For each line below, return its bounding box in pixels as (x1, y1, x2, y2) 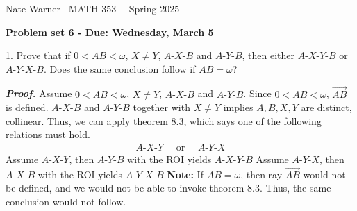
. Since (243, 86, 272, 101)
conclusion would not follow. (6, 194, 126, 208)
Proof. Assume (6, 86, 72, 101)
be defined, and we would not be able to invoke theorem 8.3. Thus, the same (6, 180, 331, 195)
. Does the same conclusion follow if (43, 61, 196, 76)
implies (223, 100, 254, 115)
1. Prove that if (6, 48, 71, 62)
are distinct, (301, 100, 352, 115)
